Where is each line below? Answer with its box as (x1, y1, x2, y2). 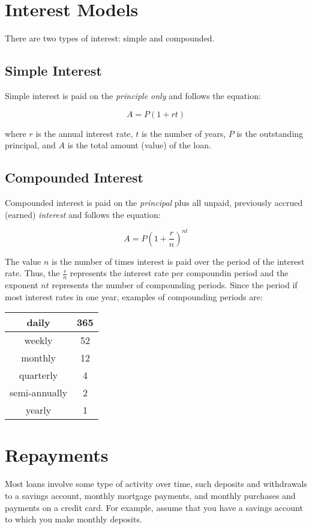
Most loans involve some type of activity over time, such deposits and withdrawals (5, 477, 307, 490)
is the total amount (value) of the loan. (67, 139, 211, 151)
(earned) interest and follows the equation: (5, 208, 161, 220)
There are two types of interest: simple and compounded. (5, 32, 215, 44)
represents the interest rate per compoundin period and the (70, 267, 289, 279)
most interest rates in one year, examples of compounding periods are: (5, 290, 263, 303)
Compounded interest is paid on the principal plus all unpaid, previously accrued (5, 196, 303, 208)
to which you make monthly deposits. (5, 513, 142, 525)
